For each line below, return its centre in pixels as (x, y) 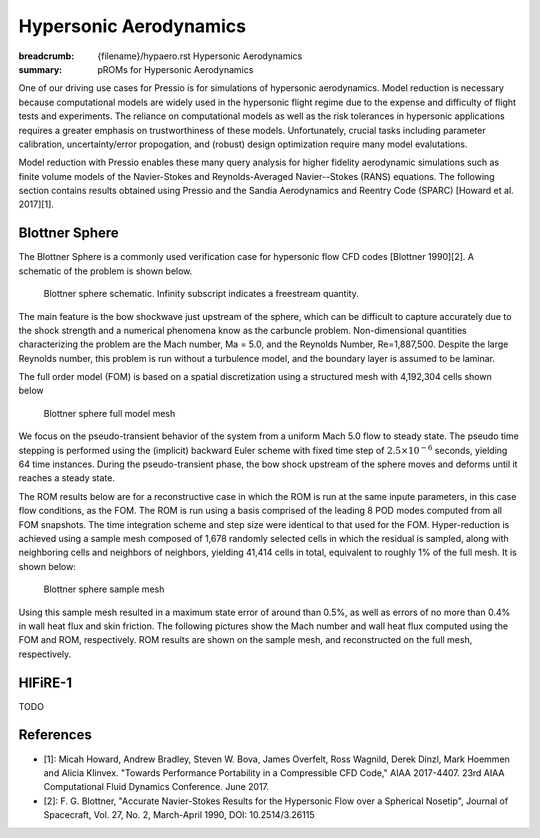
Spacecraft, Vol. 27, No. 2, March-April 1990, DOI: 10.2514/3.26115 (179, 815)
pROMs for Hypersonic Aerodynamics (175, 69)
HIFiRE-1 (45, 682)
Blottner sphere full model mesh (109, 413)
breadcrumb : (46, 56)
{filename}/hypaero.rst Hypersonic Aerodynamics (200, 56)
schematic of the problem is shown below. (105, 271)
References (55, 735)
